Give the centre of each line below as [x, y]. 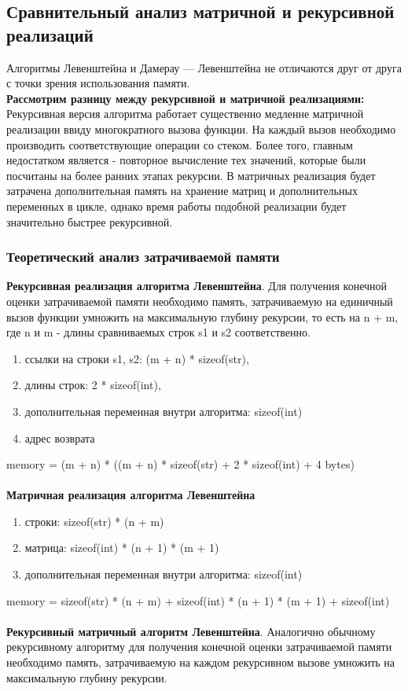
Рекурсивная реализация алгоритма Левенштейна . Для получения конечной [197, 286]
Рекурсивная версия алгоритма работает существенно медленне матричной [185, 114]
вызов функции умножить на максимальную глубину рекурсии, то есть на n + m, [202, 316]
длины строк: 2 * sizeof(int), [93, 385]
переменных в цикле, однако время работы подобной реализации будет [176, 206]
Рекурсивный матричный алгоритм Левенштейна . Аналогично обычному [191, 631]
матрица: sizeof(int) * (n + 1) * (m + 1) [122, 548]
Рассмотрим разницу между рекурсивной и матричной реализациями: [186, 98]
